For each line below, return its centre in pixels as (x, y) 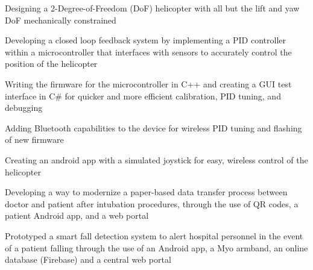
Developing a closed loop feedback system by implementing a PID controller (145, 40)
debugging (24, 108)
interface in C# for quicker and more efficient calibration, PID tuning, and (143, 96)
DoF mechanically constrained (61, 20)
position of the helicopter (51, 64)
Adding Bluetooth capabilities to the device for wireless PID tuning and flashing (153, 127)
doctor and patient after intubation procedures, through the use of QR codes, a (152, 203)
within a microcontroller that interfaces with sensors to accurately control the (148, 52)
